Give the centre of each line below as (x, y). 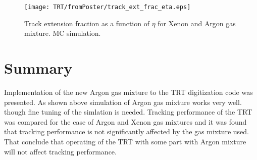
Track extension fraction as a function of (87, 23)
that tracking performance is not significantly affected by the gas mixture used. (127, 131)
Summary (38, 68)
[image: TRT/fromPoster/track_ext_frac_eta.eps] (108, 7)
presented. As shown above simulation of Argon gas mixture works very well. (123, 102)
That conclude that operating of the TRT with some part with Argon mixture (125, 141)
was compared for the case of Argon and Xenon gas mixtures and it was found (125, 121)
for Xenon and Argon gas (197, 23)
